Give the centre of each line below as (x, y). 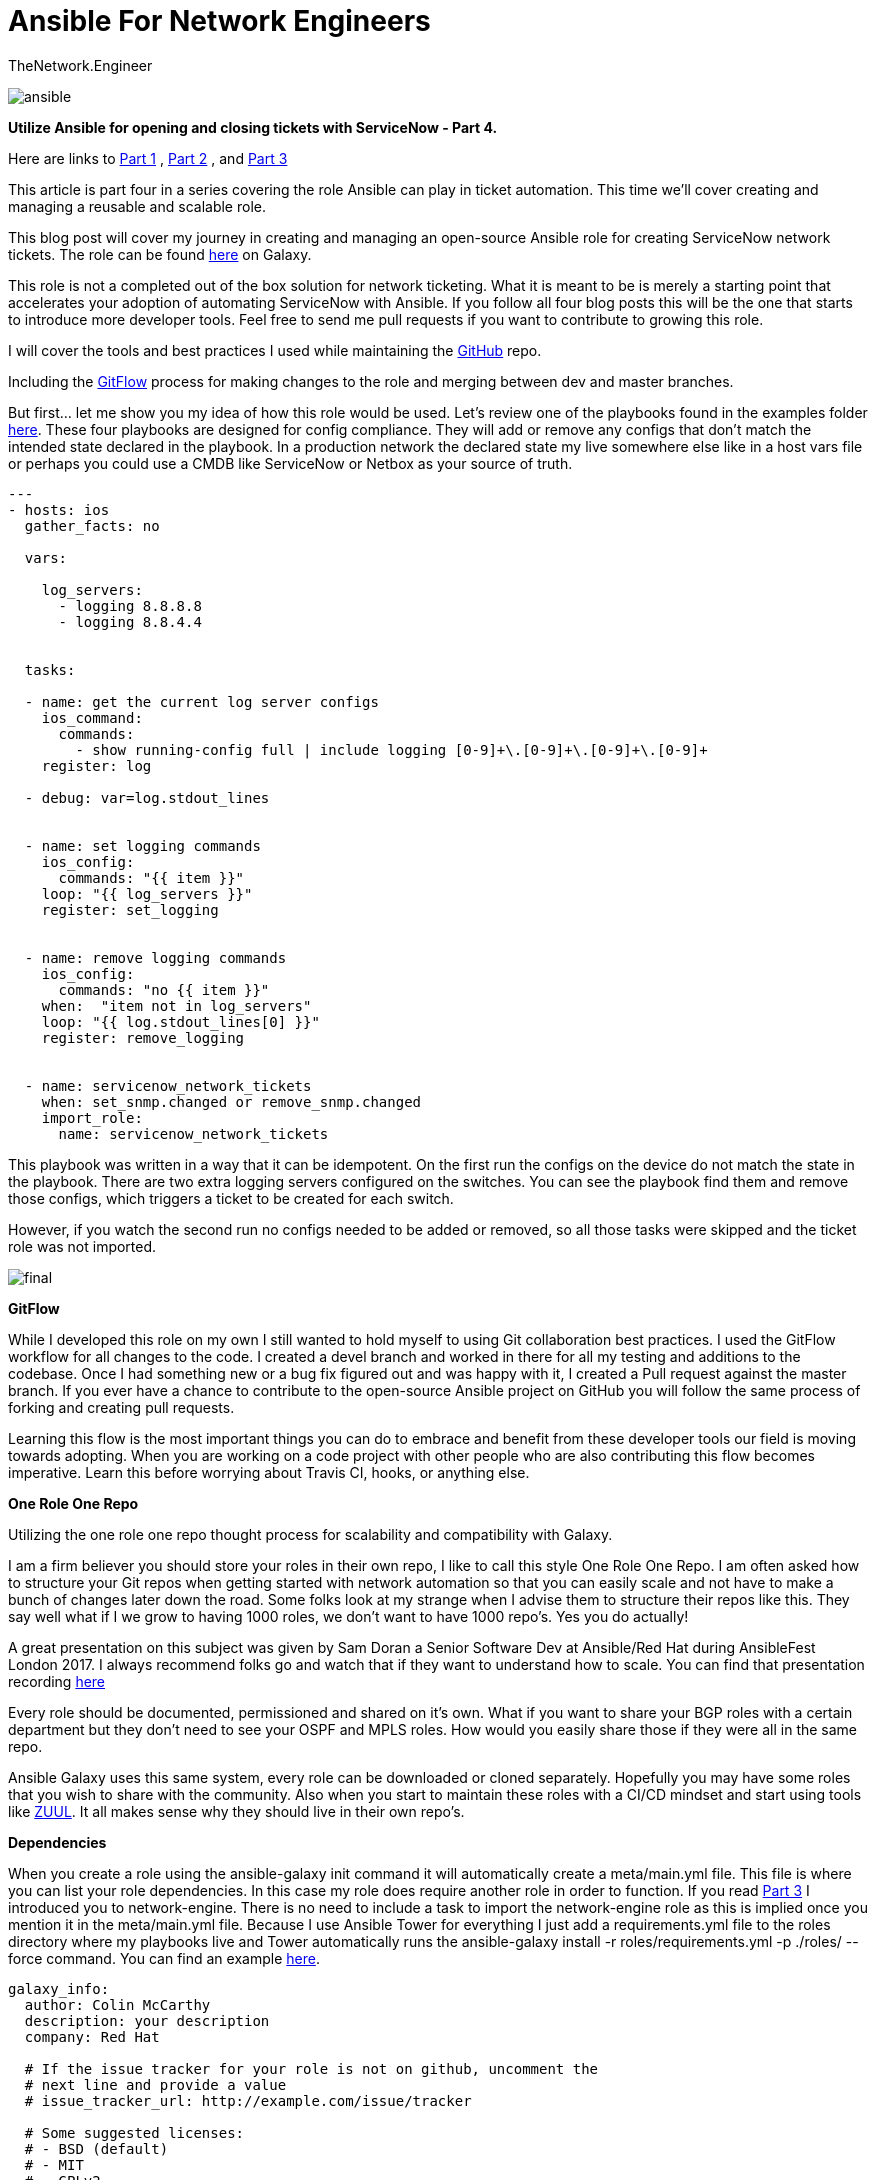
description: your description (147, 2020)
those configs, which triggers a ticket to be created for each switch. (231, 1198)
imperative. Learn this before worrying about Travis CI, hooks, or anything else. (269, 1472)
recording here (57, 1681)
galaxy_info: (59, 1988)
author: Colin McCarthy (117, 2004)
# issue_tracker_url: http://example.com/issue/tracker (248, 2100)
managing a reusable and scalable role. (137, 206)
